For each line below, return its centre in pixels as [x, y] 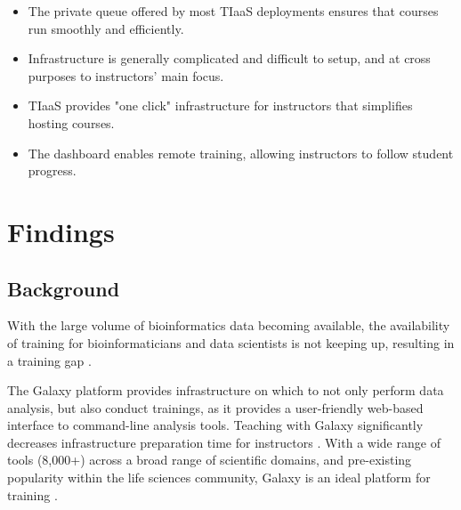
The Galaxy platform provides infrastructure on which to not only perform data [226, 390]
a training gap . [49, 360]
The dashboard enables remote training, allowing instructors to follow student [241, 153]
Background [64, 288]
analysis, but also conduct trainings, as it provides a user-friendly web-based [215, 407]
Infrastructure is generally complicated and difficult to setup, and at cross [229, 58]
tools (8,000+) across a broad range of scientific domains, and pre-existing [210, 460]
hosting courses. [71, 122]
